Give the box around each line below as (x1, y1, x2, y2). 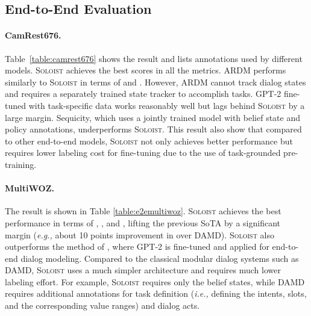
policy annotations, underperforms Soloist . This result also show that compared (5, 123, 302, 135)
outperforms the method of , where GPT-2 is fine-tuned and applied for (5, 240, 269, 253)
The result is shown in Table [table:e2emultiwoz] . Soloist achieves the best (5, 205, 281, 217)
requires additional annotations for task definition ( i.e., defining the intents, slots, (5, 287, 307, 300)
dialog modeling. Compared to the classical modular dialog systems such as (20, 252, 299, 264)
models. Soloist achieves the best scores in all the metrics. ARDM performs (5, 64, 286, 76)
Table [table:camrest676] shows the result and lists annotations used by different (5, 52, 303, 64)
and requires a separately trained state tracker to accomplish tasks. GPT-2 (5, 87, 281, 100)
